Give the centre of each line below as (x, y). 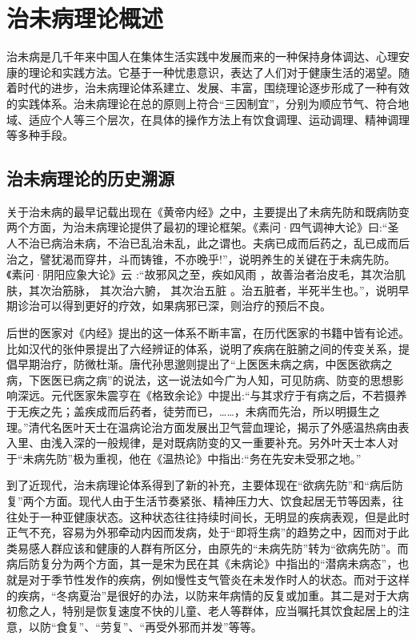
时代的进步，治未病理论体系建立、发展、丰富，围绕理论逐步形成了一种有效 (213, 88)
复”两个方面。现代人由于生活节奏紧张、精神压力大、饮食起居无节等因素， (200, 500)
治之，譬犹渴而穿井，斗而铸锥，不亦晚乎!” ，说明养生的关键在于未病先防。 (201, 258)
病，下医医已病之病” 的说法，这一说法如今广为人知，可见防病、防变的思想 (200, 379)
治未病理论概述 (85, 18)
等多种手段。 (40, 135)
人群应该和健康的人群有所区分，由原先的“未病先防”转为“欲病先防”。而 (224, 547)
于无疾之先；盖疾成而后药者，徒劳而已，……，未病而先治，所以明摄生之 (193, 411)
